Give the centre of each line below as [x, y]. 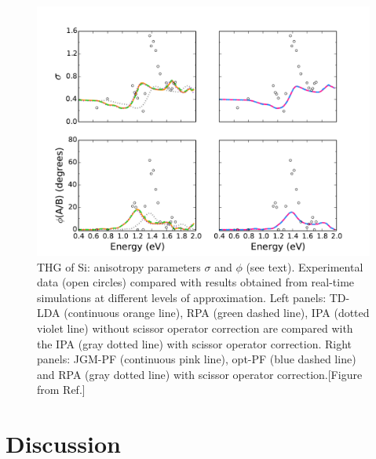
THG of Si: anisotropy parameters [119, 266]
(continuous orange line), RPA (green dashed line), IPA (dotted [217, 313]
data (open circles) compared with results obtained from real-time [196, 282]
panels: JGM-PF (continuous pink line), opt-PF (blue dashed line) [197, 359]
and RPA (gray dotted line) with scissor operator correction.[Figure [200, 374]
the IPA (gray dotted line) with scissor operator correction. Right [195, 343]
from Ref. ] [61, 390]
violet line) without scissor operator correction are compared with [195, 328]
